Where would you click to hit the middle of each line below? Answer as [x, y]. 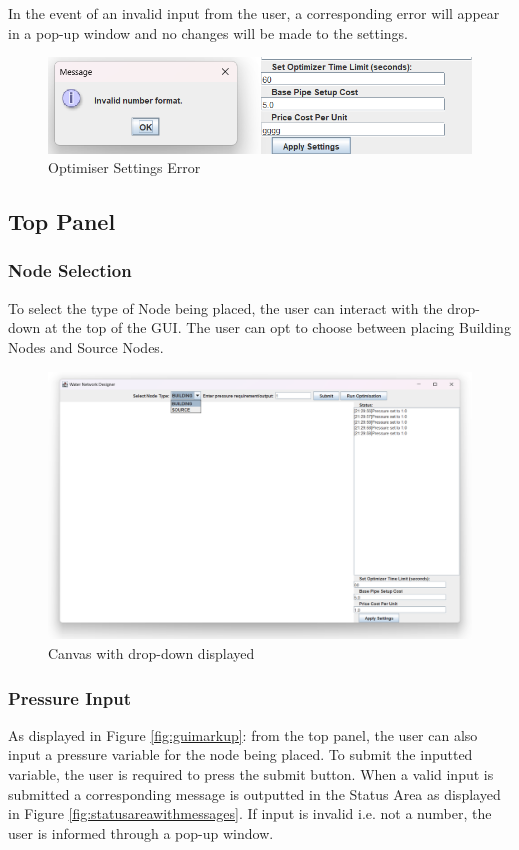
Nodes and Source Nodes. [86, 346]
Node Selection [70, 270]
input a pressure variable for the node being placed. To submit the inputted [240, 754]
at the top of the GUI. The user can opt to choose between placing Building [277, 327]
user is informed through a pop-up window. [141, 832]
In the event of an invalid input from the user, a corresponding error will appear [254, 13]
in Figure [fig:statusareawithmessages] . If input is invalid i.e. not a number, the [250, 813]
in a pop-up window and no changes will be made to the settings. [208, 32]
